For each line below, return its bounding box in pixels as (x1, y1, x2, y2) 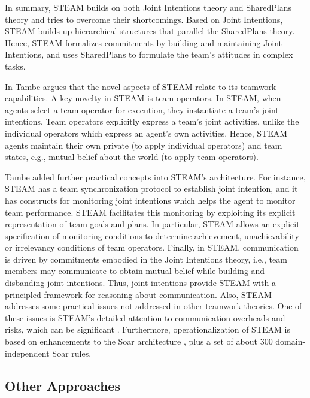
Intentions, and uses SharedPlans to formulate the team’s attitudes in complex (5, 48, 293, 61)
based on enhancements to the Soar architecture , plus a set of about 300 (5, 335, 273, 348)
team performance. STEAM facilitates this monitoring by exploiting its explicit (5, 206, 296, 218)
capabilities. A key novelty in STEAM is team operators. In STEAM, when (5, 92, 281, 104)
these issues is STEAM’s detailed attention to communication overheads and (5, 311, 285, 324)
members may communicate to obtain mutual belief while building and (5, 264, 265, 277)
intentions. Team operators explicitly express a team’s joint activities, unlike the (5, 115, 299, 128)
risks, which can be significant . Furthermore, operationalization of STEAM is (5, 323, 290, 336)
